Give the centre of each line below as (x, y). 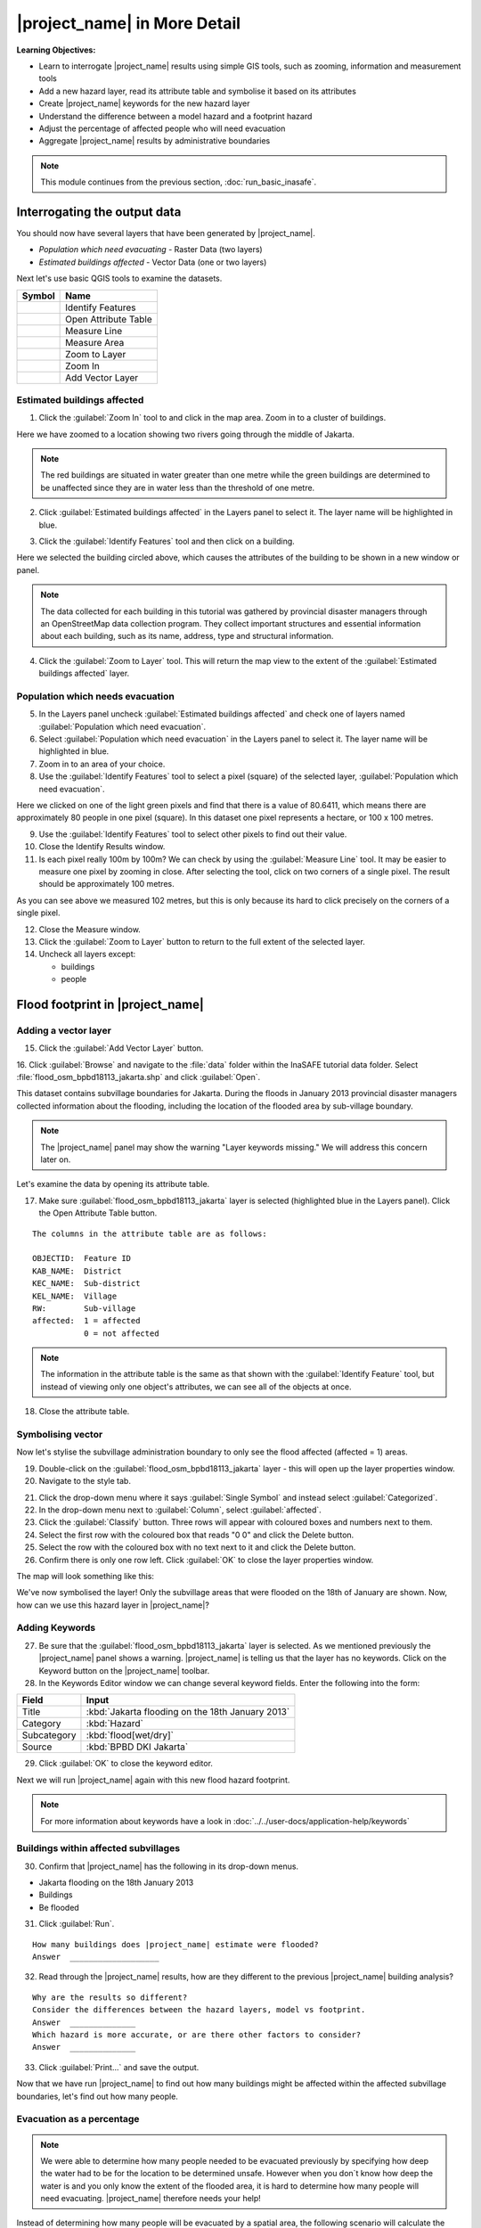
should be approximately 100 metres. (106, 884)
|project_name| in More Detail (128, 23)
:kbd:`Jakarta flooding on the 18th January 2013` (188, 1712)
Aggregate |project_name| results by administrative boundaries (155, 141)
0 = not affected (121, 1333)
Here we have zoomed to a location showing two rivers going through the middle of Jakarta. (186, 434)
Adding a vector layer (64, 1030)
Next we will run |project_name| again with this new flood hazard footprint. (153, 1780)
